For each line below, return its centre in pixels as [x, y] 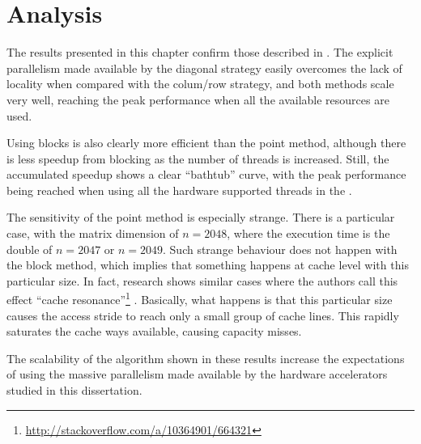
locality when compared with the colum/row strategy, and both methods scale [200, 84]
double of [30, 249]
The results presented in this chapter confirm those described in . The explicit [200, 52]
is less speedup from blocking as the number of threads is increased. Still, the [198, 158]
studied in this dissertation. [74, 390]
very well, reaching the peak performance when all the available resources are [198, 99]
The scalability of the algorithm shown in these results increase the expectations [206, 358]
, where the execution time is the [308, 233]
